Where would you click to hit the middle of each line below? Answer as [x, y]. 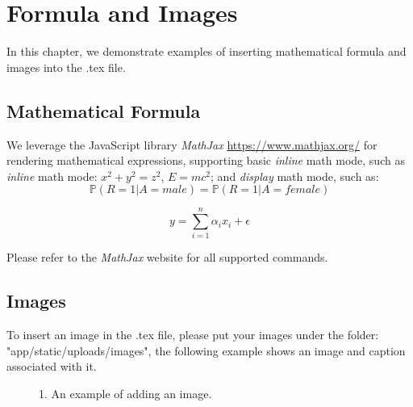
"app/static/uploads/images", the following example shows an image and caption [206, 350]
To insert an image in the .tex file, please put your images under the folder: [193, 335]
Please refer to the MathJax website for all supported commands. [167, 257]
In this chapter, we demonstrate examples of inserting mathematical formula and [206, 51]
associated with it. [52, 366]
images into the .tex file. [66, 67]
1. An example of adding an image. [125, 393]
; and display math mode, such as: [295, 176]
